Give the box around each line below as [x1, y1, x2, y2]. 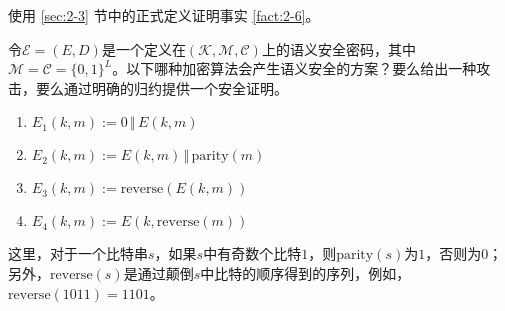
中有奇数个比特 [203, 243, 302, 264]
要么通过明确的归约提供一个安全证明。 [35, 77, 288, 98]
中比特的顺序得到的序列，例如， [200, 262, 411, 283]
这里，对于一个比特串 [8, 243, 148, 264]
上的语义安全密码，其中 [261, 38, 416, 59]
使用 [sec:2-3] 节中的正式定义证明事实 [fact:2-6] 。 [8, 5, 320, 25]
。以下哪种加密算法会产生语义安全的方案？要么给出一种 [112, 58, 477, 79]
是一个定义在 [101, 38, 186, 59]
